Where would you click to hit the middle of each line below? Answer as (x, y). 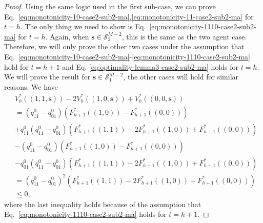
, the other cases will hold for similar (181, 77)
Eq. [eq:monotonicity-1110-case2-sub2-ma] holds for (85, 214)
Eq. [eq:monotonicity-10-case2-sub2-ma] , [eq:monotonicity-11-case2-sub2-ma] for (129, 16)
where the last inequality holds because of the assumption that (103, 204)
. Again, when (67, 36)
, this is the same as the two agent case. (184, 36)
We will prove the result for (47, 77)
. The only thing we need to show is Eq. (83, 26)
